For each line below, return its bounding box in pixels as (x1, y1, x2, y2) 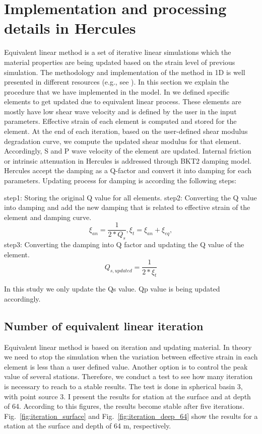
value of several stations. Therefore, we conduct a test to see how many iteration (4, 371, 253, 382)
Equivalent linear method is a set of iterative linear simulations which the (4, 47, 231, 57)
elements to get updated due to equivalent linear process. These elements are (4, 96, 241, 107)
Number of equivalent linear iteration (4, 318, 204, 333)
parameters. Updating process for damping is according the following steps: (4, 175, 237, 186)
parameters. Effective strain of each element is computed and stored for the (4, 116, 237, 126)
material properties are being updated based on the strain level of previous (4, 56, 235, 67)
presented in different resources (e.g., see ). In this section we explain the (4, 77, 229, 87)
